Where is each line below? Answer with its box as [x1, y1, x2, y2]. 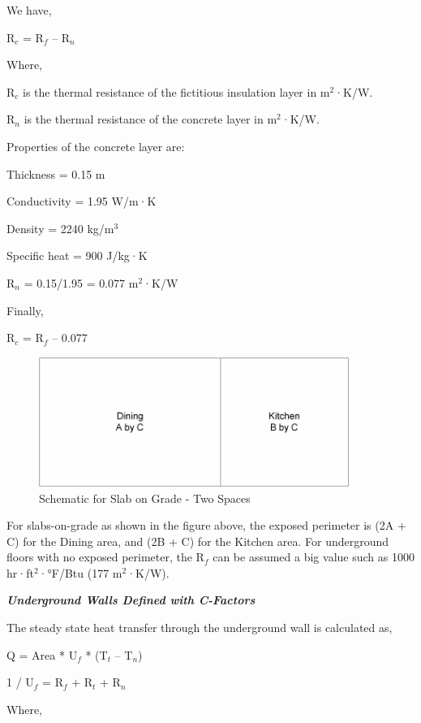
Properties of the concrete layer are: [6, 137, 185, 154]
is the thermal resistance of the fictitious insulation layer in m [23, 83, 330, 100]
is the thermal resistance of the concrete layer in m [24, 110, 277, 128]
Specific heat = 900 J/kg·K [6, 247, 148, 264]
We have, [6, 2, 52, 18]
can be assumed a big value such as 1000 [213, 548, 415, 565]
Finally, [6, 301, 44, 318]
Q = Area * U [6, 646, 78, 663]
